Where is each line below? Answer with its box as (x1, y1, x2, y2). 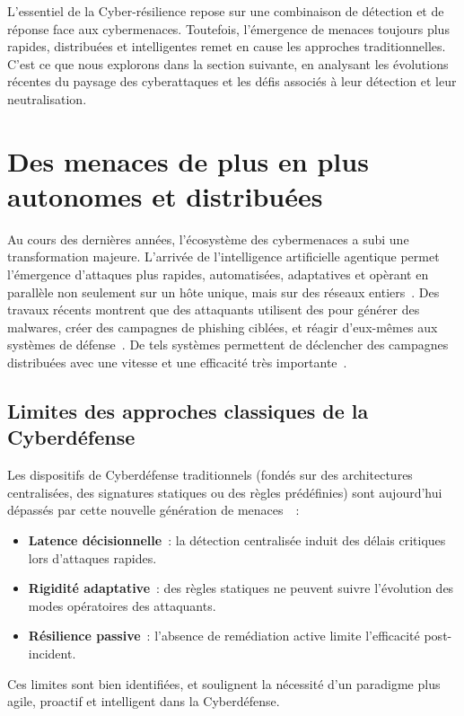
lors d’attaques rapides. (28, 548, 157, 567)
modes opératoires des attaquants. (28, 596, 216, 614)
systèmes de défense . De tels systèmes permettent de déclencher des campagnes (7, 335, 449, 354)
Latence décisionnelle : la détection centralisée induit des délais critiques (28, 531, 446, 549)
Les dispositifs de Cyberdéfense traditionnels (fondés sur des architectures (7, 465, 413, 484)
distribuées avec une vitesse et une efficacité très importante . (7, 353, 347, 372)
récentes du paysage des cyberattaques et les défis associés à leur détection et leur (7, 72, 457, 91)
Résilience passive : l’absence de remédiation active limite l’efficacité (28, 626, 420, 645)
